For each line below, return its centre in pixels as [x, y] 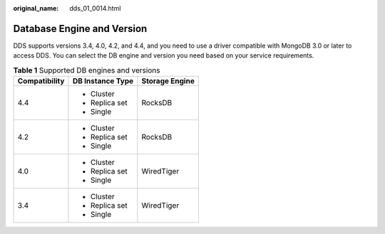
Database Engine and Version [80, 28]
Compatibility [41, 81]
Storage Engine [168, 81]
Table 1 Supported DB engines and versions [87, 70]
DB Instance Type [103, 81]
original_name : [36, 8]
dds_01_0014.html [95, 8]
